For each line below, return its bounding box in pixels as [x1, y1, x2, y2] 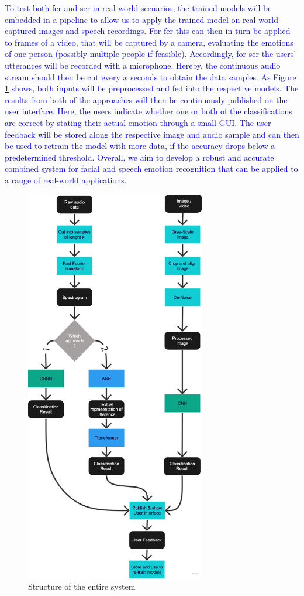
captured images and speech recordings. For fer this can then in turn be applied [5, 25, 291, 37]
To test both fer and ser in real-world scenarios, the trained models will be [5, 2, 272, 13]
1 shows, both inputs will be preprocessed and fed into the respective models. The [5, 82, 299, 94]
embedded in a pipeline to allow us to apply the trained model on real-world [5, 13, 279, 25]
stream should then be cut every [5, 70, 120, 83]
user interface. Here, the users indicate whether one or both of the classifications [5, 105, 292, 117]
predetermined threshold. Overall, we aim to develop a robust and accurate [5, 151, 274, 163]
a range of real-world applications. [5, 173, 127, 186]
